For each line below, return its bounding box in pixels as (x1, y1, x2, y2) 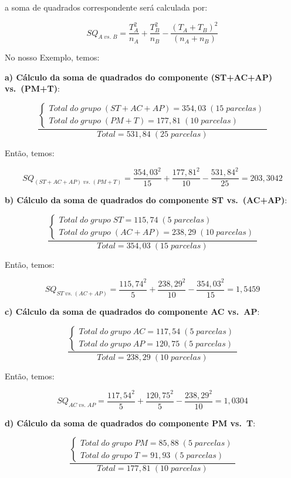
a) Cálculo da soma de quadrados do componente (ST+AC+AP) (5, 70, 273, 83)
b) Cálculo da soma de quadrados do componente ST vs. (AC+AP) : (5, 194, 287, 206)
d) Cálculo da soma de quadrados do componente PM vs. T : (5, 416, 256, 429)
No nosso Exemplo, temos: (5, 51, 100, 63)
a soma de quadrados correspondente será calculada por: (5, 1, 208, 13)
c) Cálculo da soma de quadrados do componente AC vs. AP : (5, 305, 260, 317)
